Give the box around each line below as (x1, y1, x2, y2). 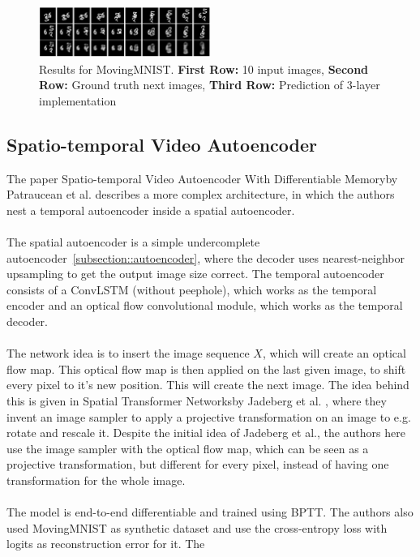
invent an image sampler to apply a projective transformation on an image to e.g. (6, 408, 411, 425)
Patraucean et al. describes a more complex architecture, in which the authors (6, 186, 395, 203)
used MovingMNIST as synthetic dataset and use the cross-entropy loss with (6, 519, 388, 536)
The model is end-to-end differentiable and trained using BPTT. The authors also (6, 503, 414, 521)
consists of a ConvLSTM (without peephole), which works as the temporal (6, 281, 377, 298)
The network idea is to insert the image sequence (6, 345, 250, 362)
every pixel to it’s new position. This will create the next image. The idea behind (6, 376, 409, 393)
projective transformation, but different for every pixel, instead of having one (6, 456, 389, 473)
